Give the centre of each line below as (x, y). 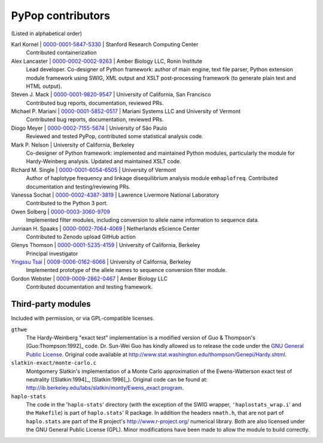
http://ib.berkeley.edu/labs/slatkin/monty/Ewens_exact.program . (105, 388)
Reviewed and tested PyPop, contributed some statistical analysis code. (115, 136)
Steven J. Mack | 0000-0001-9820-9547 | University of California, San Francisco (111, 94)
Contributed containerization (61, 53)
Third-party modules (51, 304)
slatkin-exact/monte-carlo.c (54, 363)
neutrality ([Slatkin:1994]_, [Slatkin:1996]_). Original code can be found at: (117, 379)
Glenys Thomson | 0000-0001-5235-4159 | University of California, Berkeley (106, 245)
